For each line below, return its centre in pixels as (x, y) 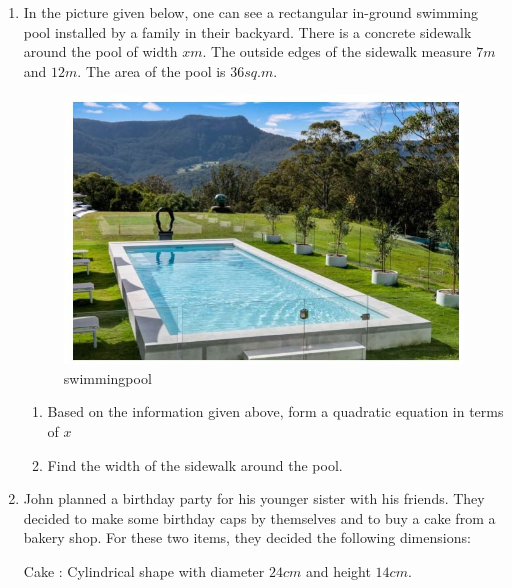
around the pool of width (100, 51)
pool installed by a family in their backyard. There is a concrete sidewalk (247, 31)
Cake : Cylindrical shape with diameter (144, 571)
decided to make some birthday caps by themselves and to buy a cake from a (259, 517)
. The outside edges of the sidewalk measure (337, 51)
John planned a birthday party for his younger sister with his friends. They (254, 498)
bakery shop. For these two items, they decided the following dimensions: (247, 537)
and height (338, 571)
